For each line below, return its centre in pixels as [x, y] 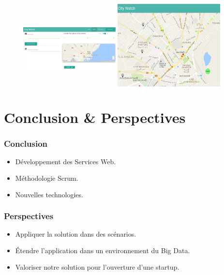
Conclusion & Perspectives [95, 117]
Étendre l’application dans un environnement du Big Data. [103, 250]
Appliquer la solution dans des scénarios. [76, 234]
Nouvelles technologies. [49, 194]
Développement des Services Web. [66, 162]
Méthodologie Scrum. [47, 178]
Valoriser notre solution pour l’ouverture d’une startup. [97, 266]
